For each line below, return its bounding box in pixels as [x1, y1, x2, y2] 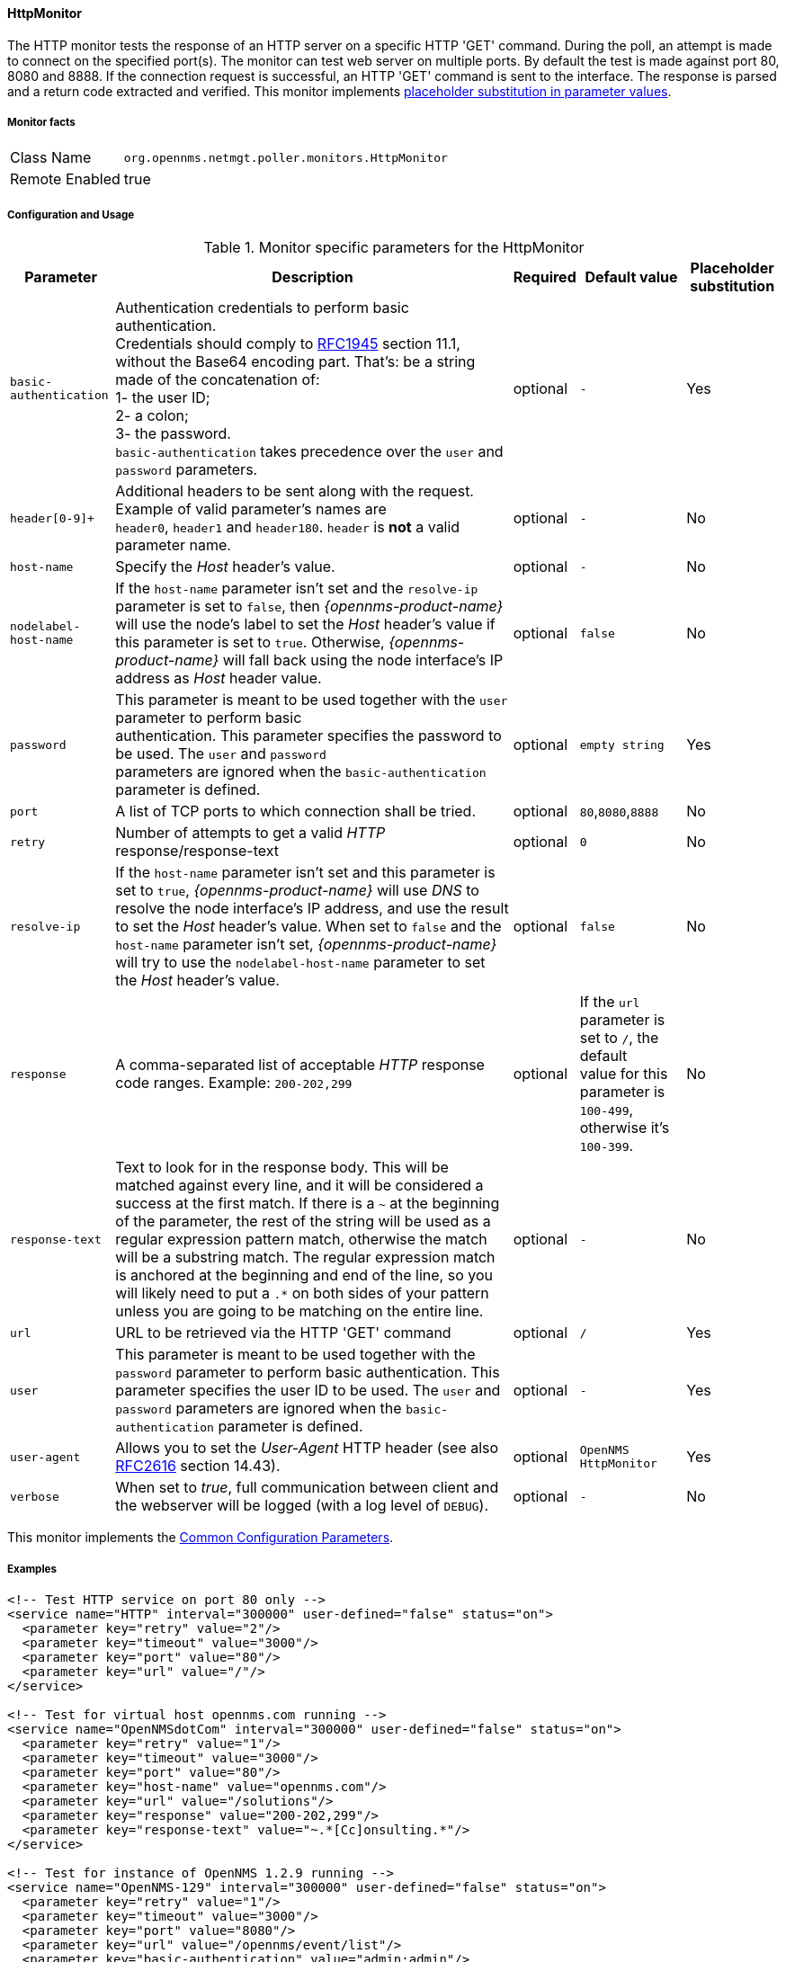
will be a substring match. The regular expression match [115, 1248, 496, 1267]
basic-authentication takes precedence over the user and [115, 442, 504, 461]
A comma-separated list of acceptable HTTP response [115, 1056, 485, 1075]
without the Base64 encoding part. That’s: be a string [115, 352, 476, 371]
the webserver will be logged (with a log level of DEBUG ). [115, 1496, 489, 1515]
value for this [579, 1065, 668, 1084]
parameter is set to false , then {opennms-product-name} [115, 597, 504, 616]
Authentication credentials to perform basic [115, 299, 409, 317]
